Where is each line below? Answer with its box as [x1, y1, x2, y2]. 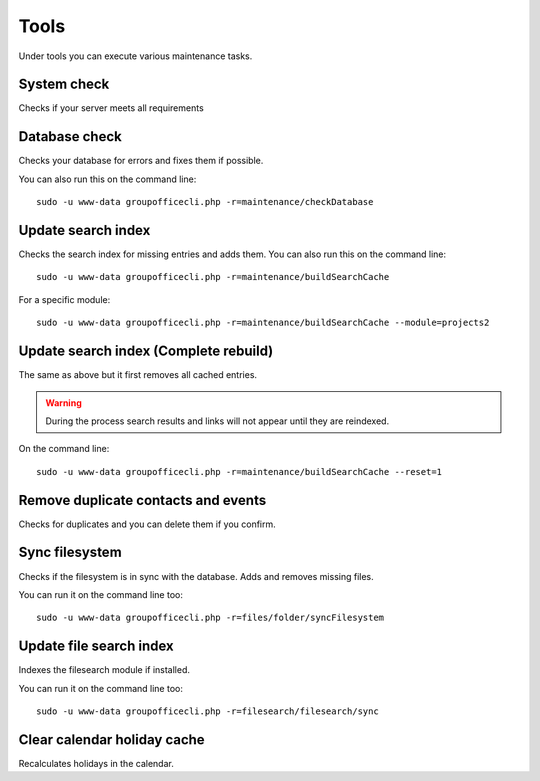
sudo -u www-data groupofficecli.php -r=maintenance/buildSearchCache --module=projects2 [36, 317, 490, 329]
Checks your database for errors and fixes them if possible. [18, 155, 264, 167]
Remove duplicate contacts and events [18, 491, 267, 509]
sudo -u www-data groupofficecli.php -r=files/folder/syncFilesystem [36, 612, 385, 624]
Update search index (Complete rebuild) [18, 343, 274, 360]
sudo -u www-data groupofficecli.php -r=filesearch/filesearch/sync [36, 705, 379, 717]
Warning [45, 396, 82, 409]
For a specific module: [18, 293, 111, 305]
